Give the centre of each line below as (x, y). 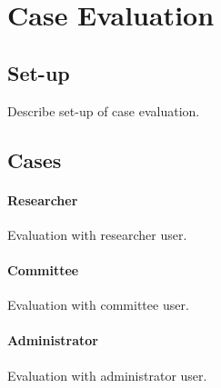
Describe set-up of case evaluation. (104, 110)
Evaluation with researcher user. (97, 234)
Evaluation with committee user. (98, 305)
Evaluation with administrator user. (107, 375)
